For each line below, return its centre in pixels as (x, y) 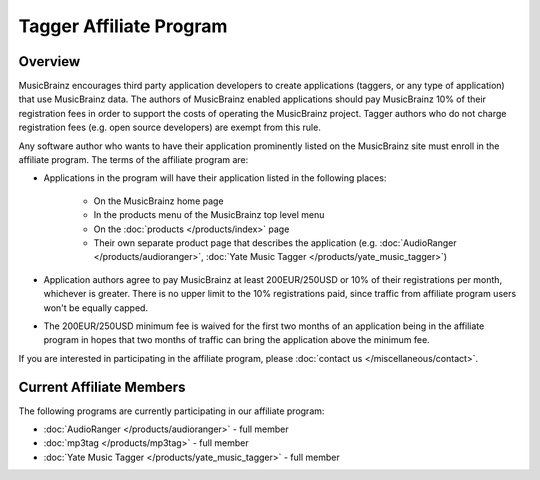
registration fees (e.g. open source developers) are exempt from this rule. (170, 127)
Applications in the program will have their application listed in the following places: (215, 178)
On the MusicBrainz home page (158, 201)
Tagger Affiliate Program (123, 26)
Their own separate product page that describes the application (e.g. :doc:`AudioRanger (275, 242)
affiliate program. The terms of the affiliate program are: (133, 160)
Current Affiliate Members (102, 386)
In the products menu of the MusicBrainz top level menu (209, 215)
